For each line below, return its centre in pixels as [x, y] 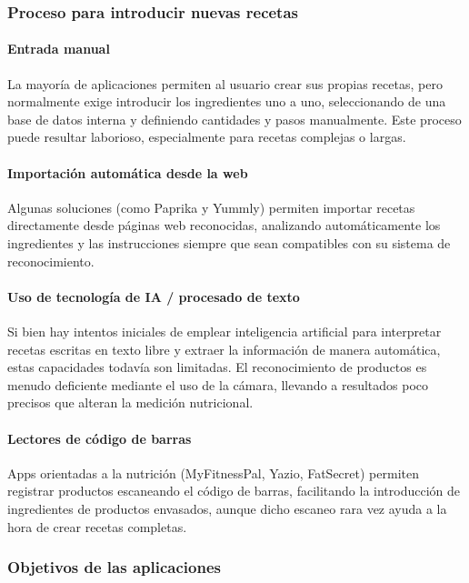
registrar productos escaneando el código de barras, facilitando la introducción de [234, 491]
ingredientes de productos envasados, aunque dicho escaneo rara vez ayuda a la [227, 508]
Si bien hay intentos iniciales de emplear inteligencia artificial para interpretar [225, 331]
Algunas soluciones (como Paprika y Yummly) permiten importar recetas [211, 207]
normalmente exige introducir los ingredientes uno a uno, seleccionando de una [227, 101]
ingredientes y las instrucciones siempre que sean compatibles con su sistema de [229, 243]
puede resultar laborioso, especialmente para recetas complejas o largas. [207, 137]
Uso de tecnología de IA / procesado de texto [154, 296]
